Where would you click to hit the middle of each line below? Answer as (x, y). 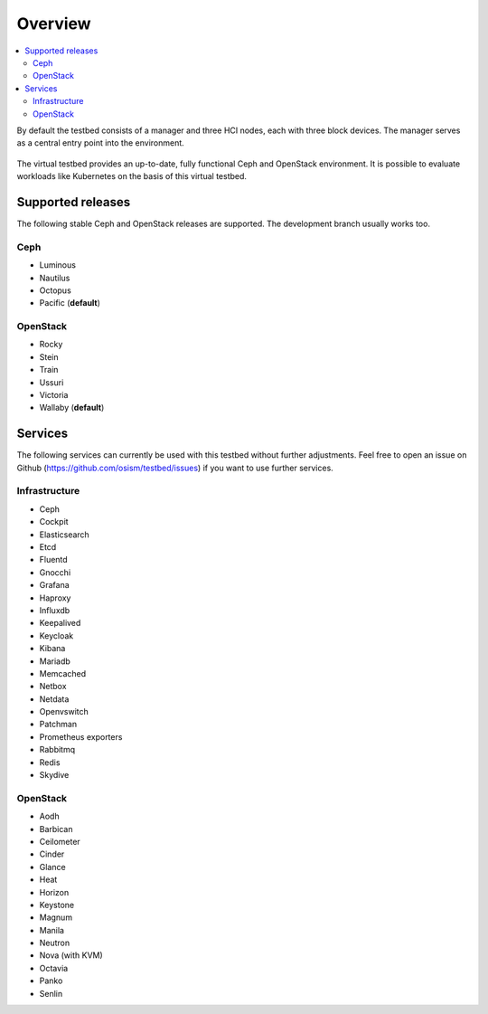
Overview (54, 24)
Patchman (58, 725)
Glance (53, 867)
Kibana (52, 649)
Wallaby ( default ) (72, 408)
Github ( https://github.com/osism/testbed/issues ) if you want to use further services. (175, 468)
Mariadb (55, 661)
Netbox (53, 687)
